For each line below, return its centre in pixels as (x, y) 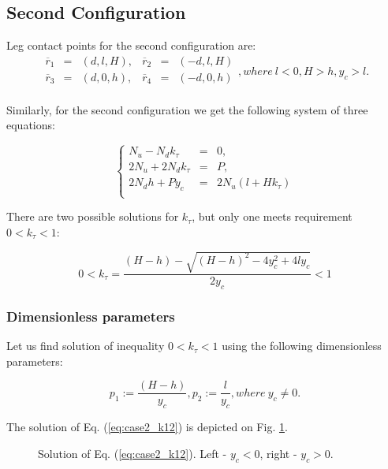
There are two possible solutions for (93, 216)
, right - (278, 453)
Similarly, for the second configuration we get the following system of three (187, 109)
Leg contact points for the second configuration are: (131, 45)
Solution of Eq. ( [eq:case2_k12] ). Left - (132, 453)
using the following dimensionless (302, 346)
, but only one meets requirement (272, 216)
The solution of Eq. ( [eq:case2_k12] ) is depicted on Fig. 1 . (147, 427)
